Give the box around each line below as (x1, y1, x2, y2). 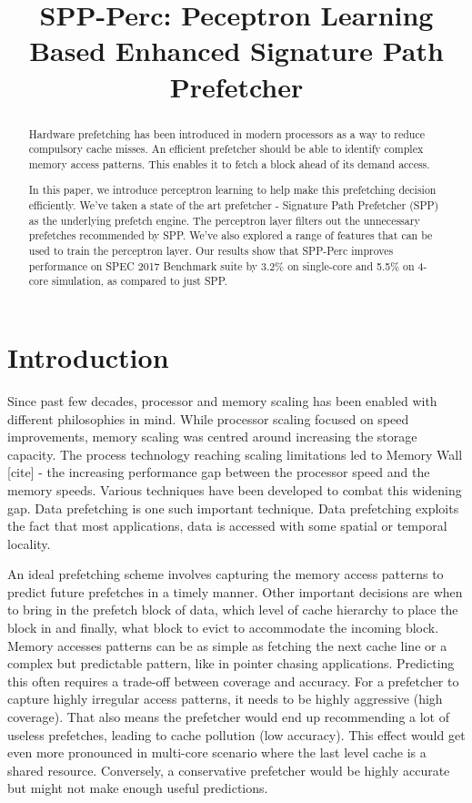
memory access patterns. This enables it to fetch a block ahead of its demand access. (28, 156, 430, 171)
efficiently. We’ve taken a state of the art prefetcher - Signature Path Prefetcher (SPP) (28, 198, 439, 213)
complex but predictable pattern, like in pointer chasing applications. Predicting (7, 654, 455, 673)
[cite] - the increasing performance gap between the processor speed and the (7, 462, 430, 482)
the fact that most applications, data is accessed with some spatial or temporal (7, 516, 447, 535)
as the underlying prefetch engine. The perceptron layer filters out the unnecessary (28, 212, 420, 228)
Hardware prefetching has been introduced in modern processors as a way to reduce (28, 126, 426, 141)
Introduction (7, 339, 169, 375)
